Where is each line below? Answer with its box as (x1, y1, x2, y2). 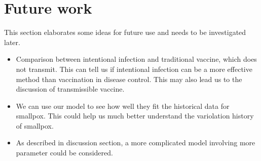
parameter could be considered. (16, 147, 113, 158)
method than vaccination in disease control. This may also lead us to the (16, 73, 242, 84)
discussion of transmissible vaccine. (16, 84, 125, 94)
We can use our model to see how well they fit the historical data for (16, 100, 230, 111)
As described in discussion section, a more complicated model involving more (16, 137, 255, 148)
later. (4, 36, 20, 47)
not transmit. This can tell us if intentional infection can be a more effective (16, 63, 252, 74)
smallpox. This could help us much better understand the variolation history (16, 110, 254, 121)
